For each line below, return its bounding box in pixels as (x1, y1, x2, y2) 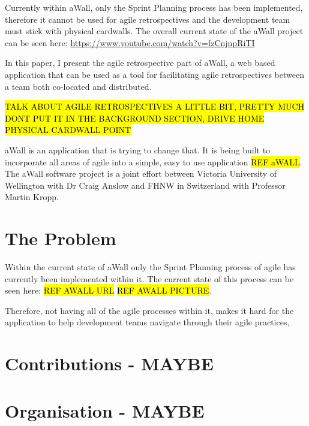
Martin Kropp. (5, 191, 59, 203)
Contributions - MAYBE (5, 351, 214, 376)
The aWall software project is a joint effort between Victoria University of (5, 167, 277, 180)
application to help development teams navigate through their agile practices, (5, 316, 290, 328)
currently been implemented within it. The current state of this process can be (5, 272, 294, 285)
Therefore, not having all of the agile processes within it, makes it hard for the (5, 304, 294, 316)
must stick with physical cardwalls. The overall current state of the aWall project (5, 25, 304, 37)
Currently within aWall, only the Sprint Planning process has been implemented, (5, 1, 303, 13)
